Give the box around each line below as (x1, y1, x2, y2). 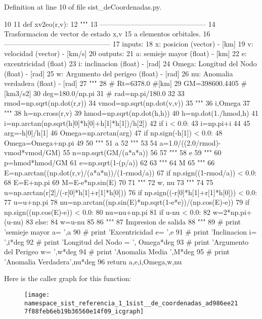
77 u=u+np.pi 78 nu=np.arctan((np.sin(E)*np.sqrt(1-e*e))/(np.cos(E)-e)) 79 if (4, 197, 249, 207)
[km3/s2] (4, 87, 31, 98)
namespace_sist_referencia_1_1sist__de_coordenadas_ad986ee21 (24, 299, 238, 307)
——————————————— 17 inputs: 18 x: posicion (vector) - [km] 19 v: (4, 38, 253, 49)
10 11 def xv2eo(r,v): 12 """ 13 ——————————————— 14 (4, 18, 215, 29)
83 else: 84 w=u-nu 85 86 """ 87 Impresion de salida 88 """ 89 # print (26, 216, 241, 227)
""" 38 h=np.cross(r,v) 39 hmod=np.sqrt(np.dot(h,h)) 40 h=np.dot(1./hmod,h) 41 (4, 107, 259, 118)
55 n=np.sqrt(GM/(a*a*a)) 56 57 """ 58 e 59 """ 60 (63, 147, 222, 158)
